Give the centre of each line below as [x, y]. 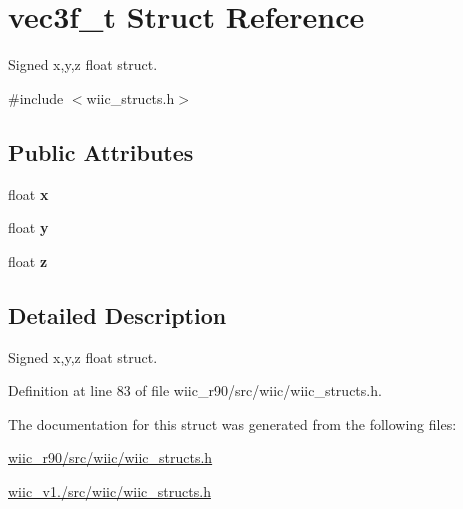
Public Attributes [101, 151]
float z [28, 260]
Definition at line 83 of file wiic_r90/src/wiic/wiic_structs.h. [195, 390]
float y [28, 227]
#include [36, 97]
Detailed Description [117, 314]
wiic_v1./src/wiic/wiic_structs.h [109, 490]
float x [28, 193]
